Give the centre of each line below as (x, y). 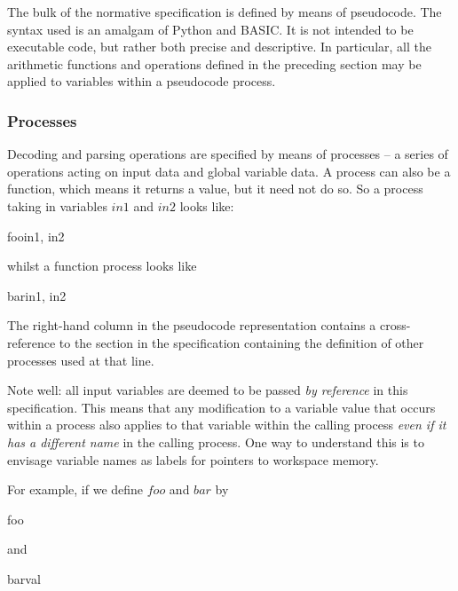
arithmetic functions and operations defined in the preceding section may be (214, 63)
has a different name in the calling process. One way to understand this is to (216, 441)
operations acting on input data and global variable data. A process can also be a (229, 171)
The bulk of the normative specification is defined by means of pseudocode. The (225, 12)
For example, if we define (75, 489)
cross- (395, 325)
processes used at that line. (81, 360)
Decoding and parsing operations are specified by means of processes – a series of (228, 154)
